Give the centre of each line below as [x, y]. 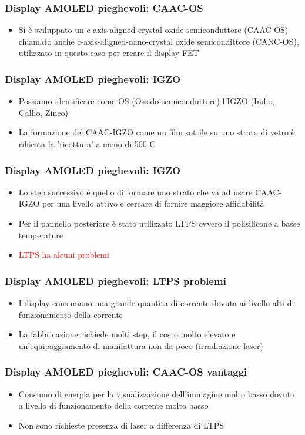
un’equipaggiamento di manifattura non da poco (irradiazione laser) [141, 345]
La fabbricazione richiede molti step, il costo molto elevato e [127, 334]
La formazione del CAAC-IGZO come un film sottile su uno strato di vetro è [157, 132]
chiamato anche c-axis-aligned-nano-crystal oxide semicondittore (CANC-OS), [159, 41]
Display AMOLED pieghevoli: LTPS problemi [115, 280]
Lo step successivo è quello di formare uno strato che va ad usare [135, 192]
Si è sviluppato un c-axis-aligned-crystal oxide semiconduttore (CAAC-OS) [153, 30]
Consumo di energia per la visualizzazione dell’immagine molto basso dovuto [157, 394]
